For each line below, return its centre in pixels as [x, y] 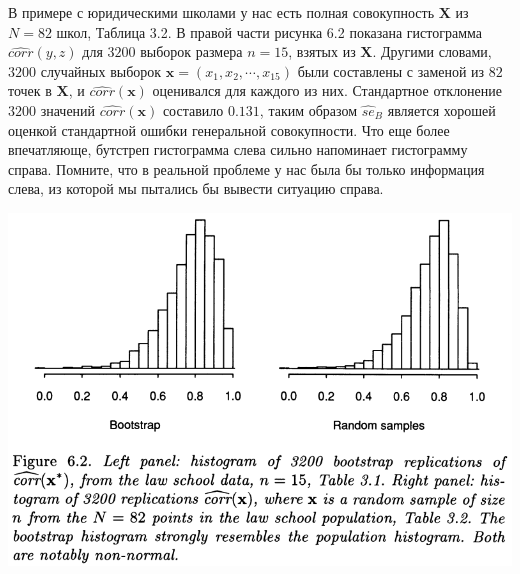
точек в [30, 90]
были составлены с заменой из [391, 70]
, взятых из [322, 51]
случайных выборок [101, 70]
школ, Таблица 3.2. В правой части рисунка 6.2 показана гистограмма [269, 31]
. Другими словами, [432, 51]
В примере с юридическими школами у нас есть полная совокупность [221, 12]
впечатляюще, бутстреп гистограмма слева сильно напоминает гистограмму [238, 149]
